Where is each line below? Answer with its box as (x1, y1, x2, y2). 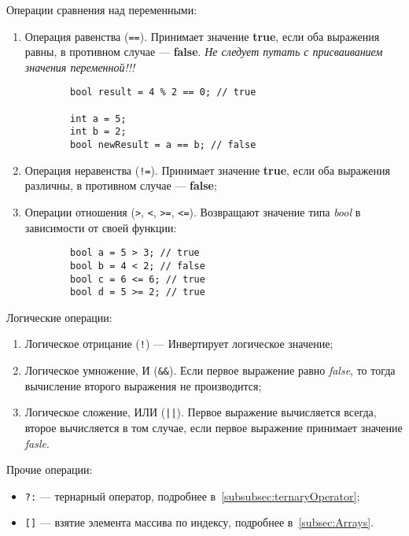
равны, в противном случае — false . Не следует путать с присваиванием (24, 43, 383, 60)
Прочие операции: (6, 461, 93, 478)
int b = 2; (70, 126, 127, 138)
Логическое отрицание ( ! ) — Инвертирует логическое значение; (24, 335, 333, 352)
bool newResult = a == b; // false (70, 139, 256, 151)
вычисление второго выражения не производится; (24, 377, 262, 394)
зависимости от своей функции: (24, 219, 177, 235)
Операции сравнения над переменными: (6, 2, 197, 17)
